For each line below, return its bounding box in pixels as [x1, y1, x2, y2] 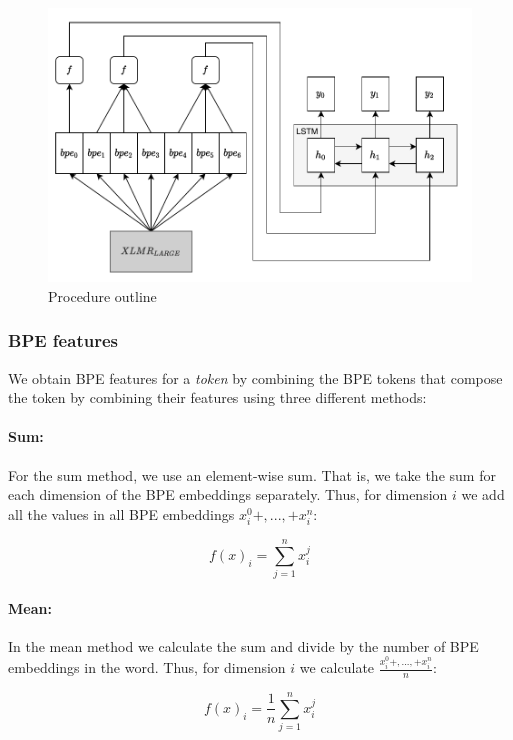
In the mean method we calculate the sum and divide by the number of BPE [8, 635, 479, 656]
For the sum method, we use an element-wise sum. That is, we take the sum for [8, 464, 496, 485]
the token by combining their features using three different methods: [8, 387, 427, 408]
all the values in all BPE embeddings [8, 503, 235, 524]
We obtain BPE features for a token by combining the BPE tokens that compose [8, 367, 503, 388]
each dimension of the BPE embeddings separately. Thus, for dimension [8, 484, 448, 505]
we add [461, 484, 505, 505]
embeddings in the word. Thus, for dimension [8, 657, 286, 678]
